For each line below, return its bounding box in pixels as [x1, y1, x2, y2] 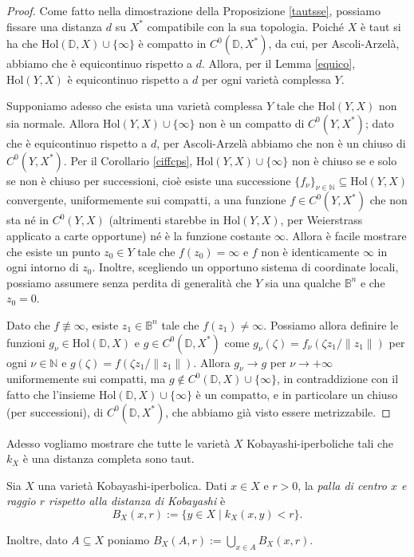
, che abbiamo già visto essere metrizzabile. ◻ [165, 403, 391, 420]
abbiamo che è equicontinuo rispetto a [6, 55, 193, 72]
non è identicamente [261, 243, 360, 259]
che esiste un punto [6, 243, 101, 259]
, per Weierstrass [280, 211, 363, 228]
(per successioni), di [6, 403, 104, 420]
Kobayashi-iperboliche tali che [246, 434, 393, 451]
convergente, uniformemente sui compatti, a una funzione [6, 192, 286, 208]
